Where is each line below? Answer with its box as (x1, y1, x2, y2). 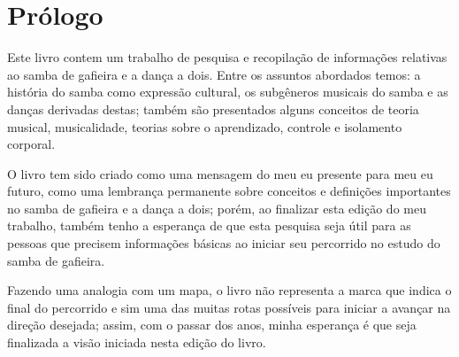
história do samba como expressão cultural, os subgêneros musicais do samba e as (7, 82, 448, 101)
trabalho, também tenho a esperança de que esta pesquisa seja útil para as (7, 216, 411, 235)
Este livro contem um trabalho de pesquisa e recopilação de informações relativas (7, 48, 448, 66)
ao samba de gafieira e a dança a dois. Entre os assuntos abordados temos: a (7, 65, 421, 83)
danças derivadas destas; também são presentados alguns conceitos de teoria (7, 99, 419, 118)
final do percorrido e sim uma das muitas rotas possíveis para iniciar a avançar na (7, 298, 451, 316)
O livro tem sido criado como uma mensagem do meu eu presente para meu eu (7, 164, 433, 182)
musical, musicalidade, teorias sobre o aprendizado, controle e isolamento (7, 117, 402, 136)
